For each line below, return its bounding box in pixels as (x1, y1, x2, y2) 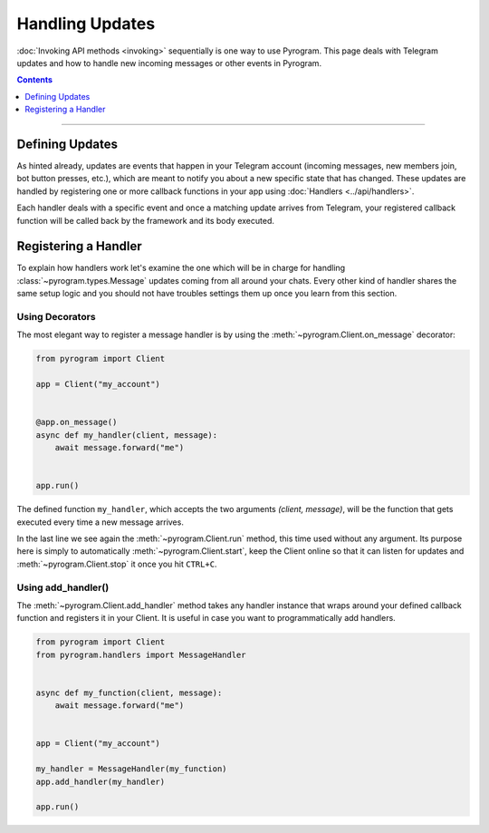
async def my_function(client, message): (35, 687, 223, 698)
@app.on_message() (35, 417, 118, 428)
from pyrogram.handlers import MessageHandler (35, 649, 246, 660)
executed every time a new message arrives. (16, 517, 185, 528)
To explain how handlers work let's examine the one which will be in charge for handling (16, 263, 346, 274)
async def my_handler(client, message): (35, 430, 217, 440)
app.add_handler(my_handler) (35, 776, 166, 787)
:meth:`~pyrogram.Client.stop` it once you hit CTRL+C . (16, 558, 217, 569)
